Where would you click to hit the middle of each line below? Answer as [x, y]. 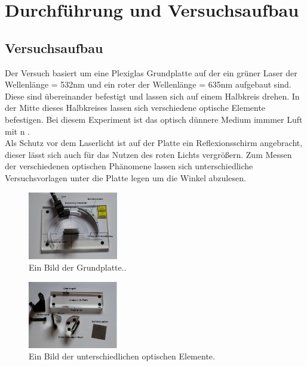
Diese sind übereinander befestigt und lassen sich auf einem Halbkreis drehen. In [152, 96]
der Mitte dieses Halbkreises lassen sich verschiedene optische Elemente [135, 108]
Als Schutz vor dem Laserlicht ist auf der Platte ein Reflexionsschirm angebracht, [154, 143]
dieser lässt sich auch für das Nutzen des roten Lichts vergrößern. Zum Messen [148, 154]
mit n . [17, 131]
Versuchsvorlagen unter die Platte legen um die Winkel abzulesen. [125, 177]
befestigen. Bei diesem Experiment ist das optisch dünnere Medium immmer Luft [154, 119]
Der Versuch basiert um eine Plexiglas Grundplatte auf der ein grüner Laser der [151, 72]
